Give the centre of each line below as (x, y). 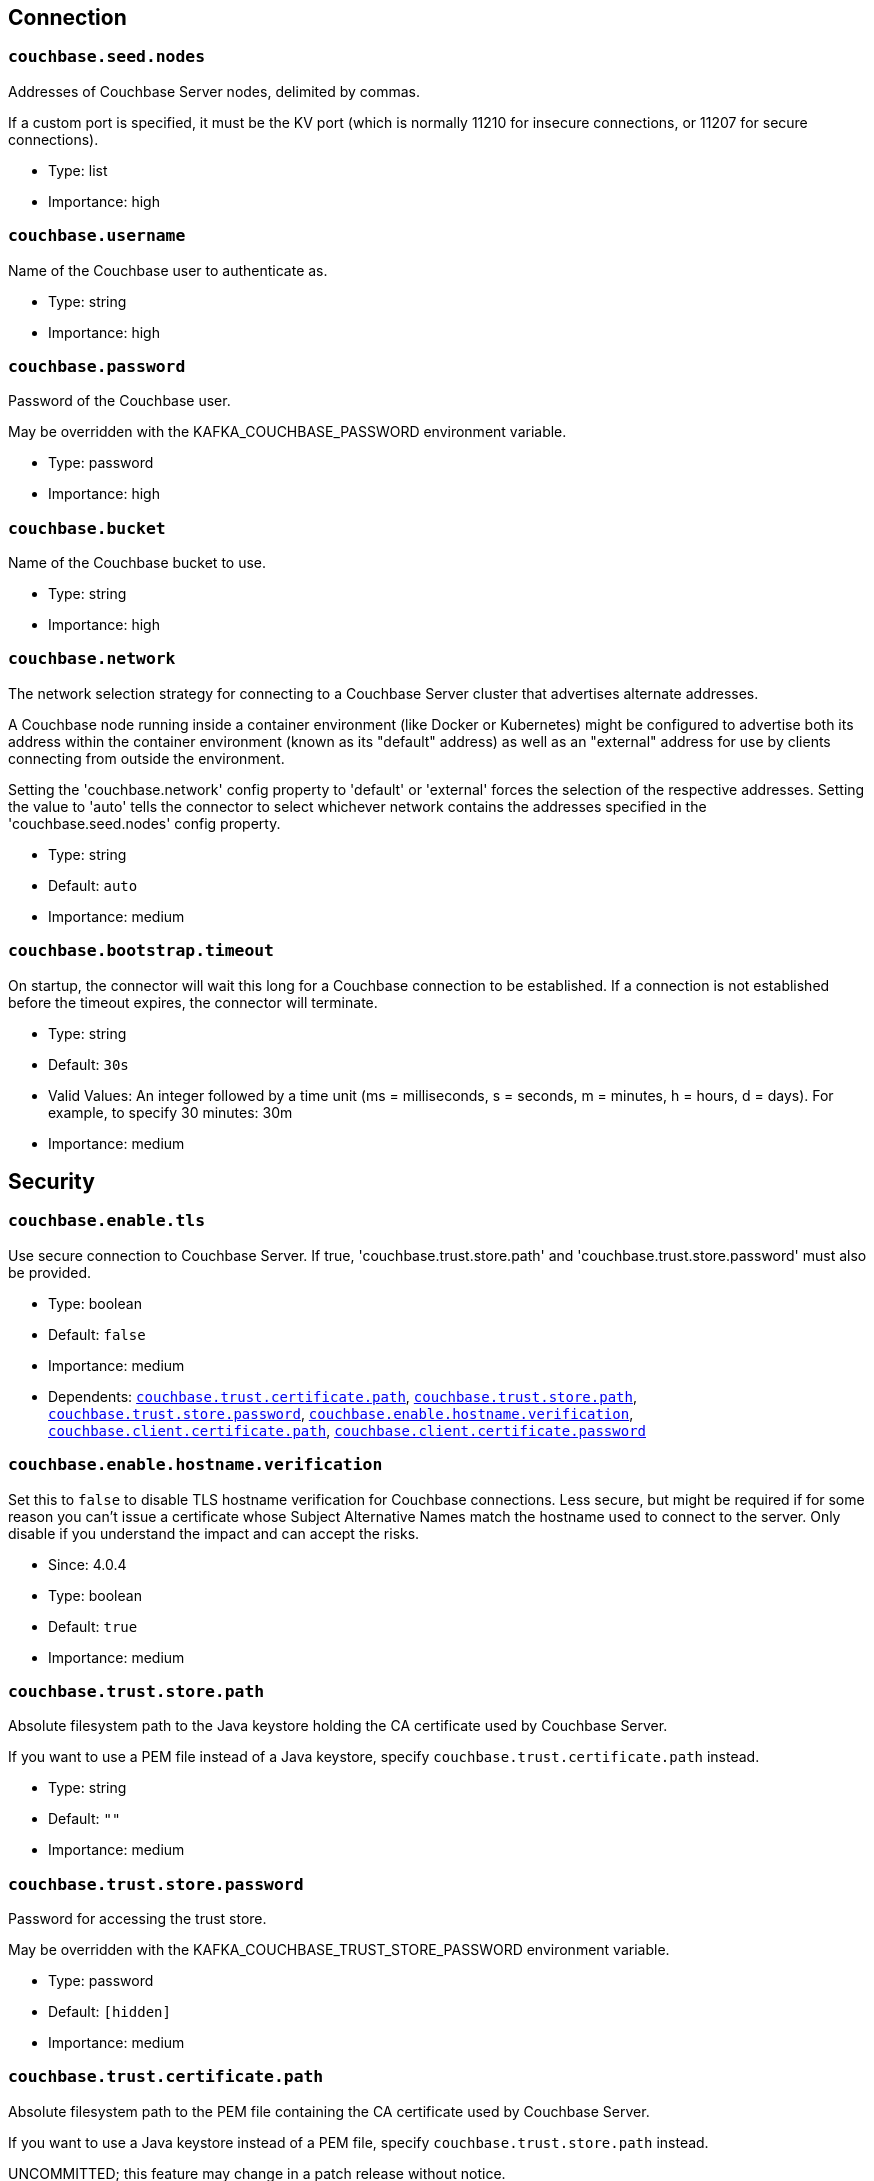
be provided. (50, 1272)
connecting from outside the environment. (146, 758)
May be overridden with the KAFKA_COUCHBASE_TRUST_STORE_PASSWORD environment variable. (339, 1950)
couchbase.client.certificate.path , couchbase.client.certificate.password (347, 1430)
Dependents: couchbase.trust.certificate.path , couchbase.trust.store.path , (342, 1396)
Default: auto (93, 885)
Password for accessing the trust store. (137, 1919)
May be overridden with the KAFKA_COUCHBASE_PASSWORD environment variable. (287, 432)
